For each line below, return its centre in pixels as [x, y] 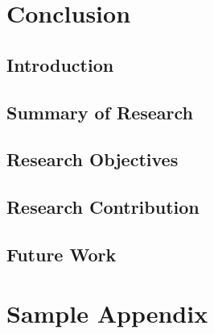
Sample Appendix [107, 313]
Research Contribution [103, 207]
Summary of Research [100, 112]
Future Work [62, 254]
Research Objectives [93, 159]
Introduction [60, 64]
